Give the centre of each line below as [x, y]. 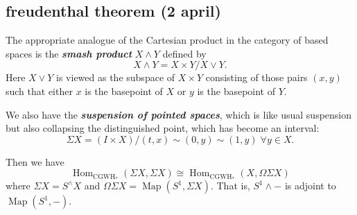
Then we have [35, 161]
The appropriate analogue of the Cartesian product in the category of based [167, 40]
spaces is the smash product [69, 53]
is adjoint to [310, 186]
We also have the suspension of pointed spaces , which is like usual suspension [179, 114]
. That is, [230, 186]
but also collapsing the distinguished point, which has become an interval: [163, 128]
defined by [184, 53]
